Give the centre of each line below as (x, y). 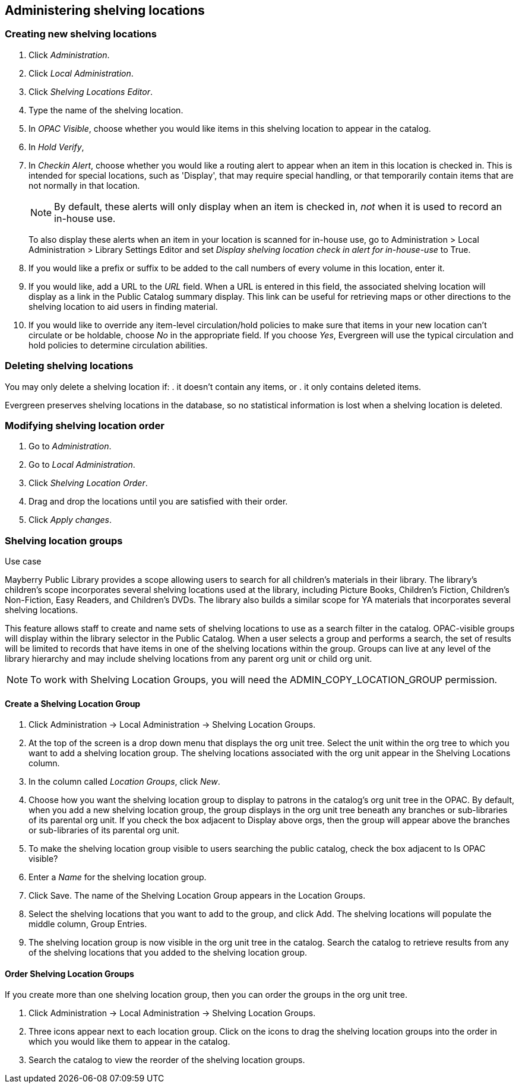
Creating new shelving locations (81, 34)
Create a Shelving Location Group (73, 703)
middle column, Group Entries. (88, 924)
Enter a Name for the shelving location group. (118, 877)
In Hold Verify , (56, 147)
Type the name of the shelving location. (106, 110)
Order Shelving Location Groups (69, 973)
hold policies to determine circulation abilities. (118, 345)
